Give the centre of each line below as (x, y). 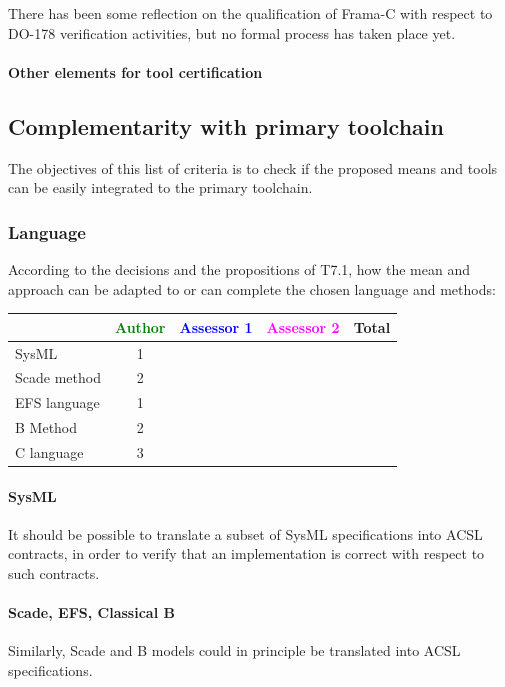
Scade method (58, 377)
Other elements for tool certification (135, 71)
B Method (46, 427)
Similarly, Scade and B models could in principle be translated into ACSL (234, 650)
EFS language (57, 402)
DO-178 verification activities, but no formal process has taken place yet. (232, 32)
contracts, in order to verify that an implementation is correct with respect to (246, 553)
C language (49, 451)
